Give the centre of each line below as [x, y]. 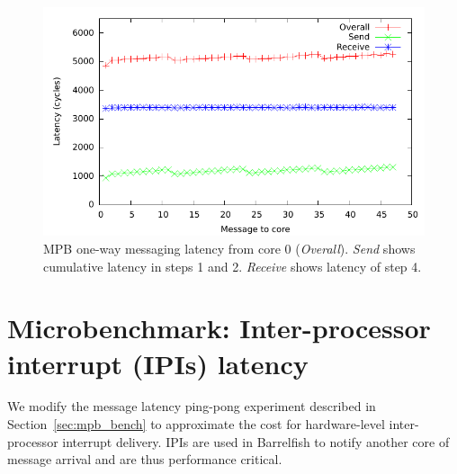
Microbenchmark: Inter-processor [219, 328]
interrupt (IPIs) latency [158, 363]
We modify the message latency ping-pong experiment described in [192, 406]
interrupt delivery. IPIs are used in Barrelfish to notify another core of [256, 441]
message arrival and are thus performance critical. [145, 459]
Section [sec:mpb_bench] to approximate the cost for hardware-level [196, 424]
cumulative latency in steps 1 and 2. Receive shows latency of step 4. [233, 266]
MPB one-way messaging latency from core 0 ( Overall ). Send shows [229, 248]
